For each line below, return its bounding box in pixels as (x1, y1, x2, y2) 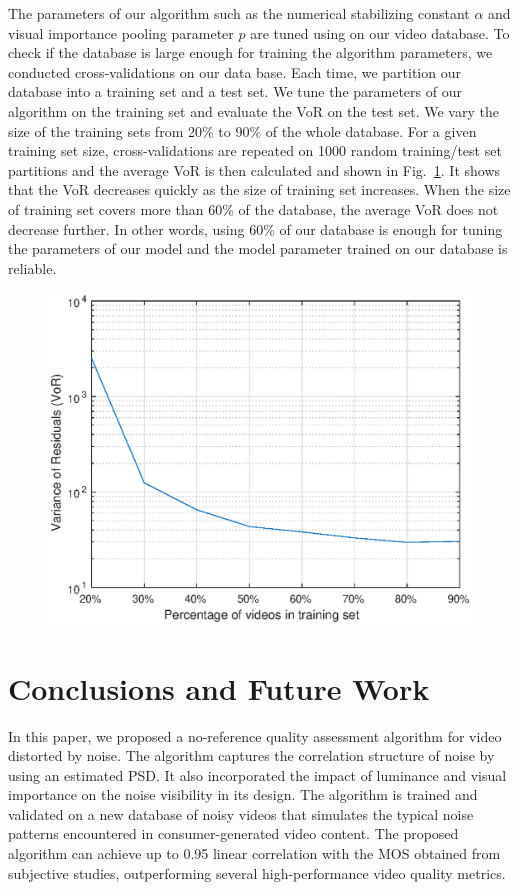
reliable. (8, 257, 57, 278)
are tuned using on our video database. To (250, 22, 510, 43)
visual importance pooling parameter (8, 22, 234, 43)
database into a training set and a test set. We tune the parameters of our (8, 81, 462, 102)
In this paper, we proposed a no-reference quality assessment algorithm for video (8, 725, 502, 746)
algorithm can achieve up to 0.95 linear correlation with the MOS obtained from (8, 843, 501, 864)
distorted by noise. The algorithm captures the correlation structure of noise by (8, 745, 495, 766)
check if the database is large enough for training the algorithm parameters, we (8, 42, 493, 63)
